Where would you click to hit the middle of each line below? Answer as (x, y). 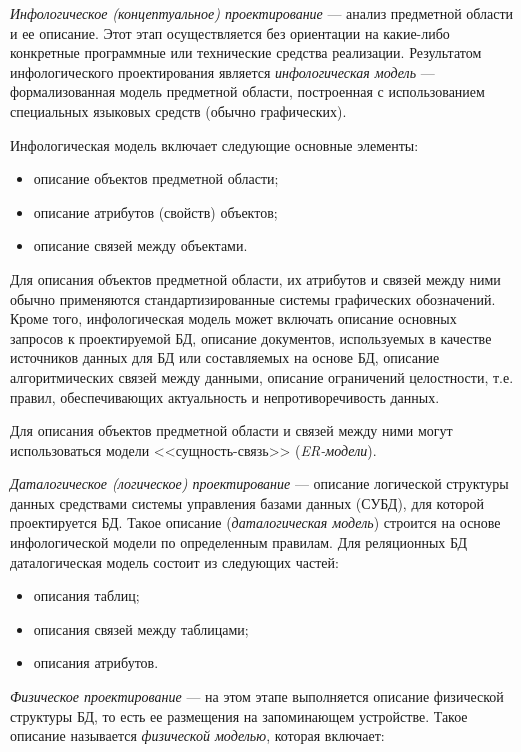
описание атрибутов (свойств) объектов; (155, 211)
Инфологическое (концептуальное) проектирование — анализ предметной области (262, 13)
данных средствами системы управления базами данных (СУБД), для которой (247, 502)
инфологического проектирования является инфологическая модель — (222, 71)
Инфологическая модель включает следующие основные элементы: (214, 144)
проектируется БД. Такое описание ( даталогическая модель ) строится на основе (255, 522)
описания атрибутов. (96, 662)
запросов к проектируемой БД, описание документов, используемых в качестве (251, 337)
